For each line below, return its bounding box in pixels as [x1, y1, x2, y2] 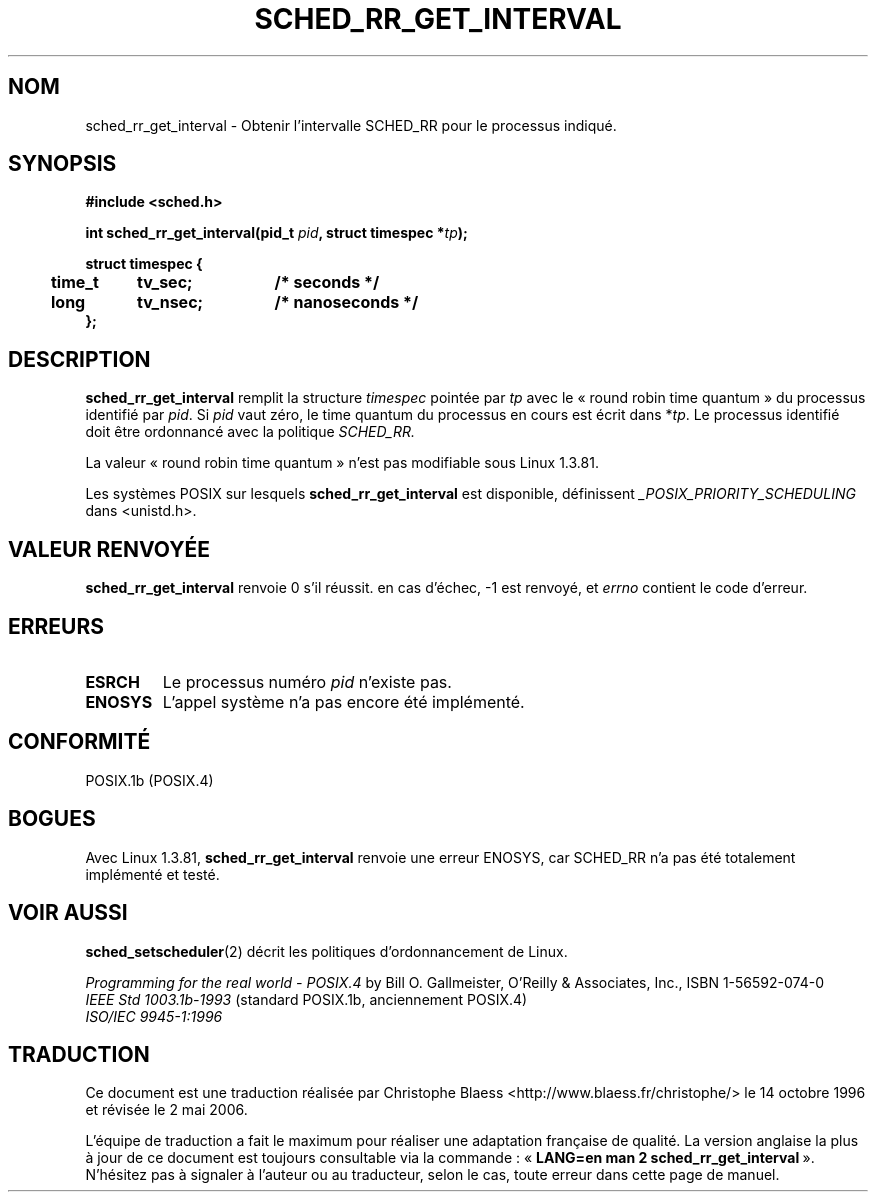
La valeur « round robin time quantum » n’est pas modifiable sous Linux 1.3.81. [85, 454, 599, 472]
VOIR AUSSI [8, 900, 128, 926]
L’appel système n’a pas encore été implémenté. [162, 691, 525, 712]
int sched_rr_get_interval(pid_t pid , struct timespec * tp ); [85, 224, 468, 242]
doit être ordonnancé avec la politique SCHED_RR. [85, 423, 415, 441]
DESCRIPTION [8, 346, 151, 372]
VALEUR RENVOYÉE [8, 536, 210, 562]
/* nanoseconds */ [274, 292, 419, 313]
